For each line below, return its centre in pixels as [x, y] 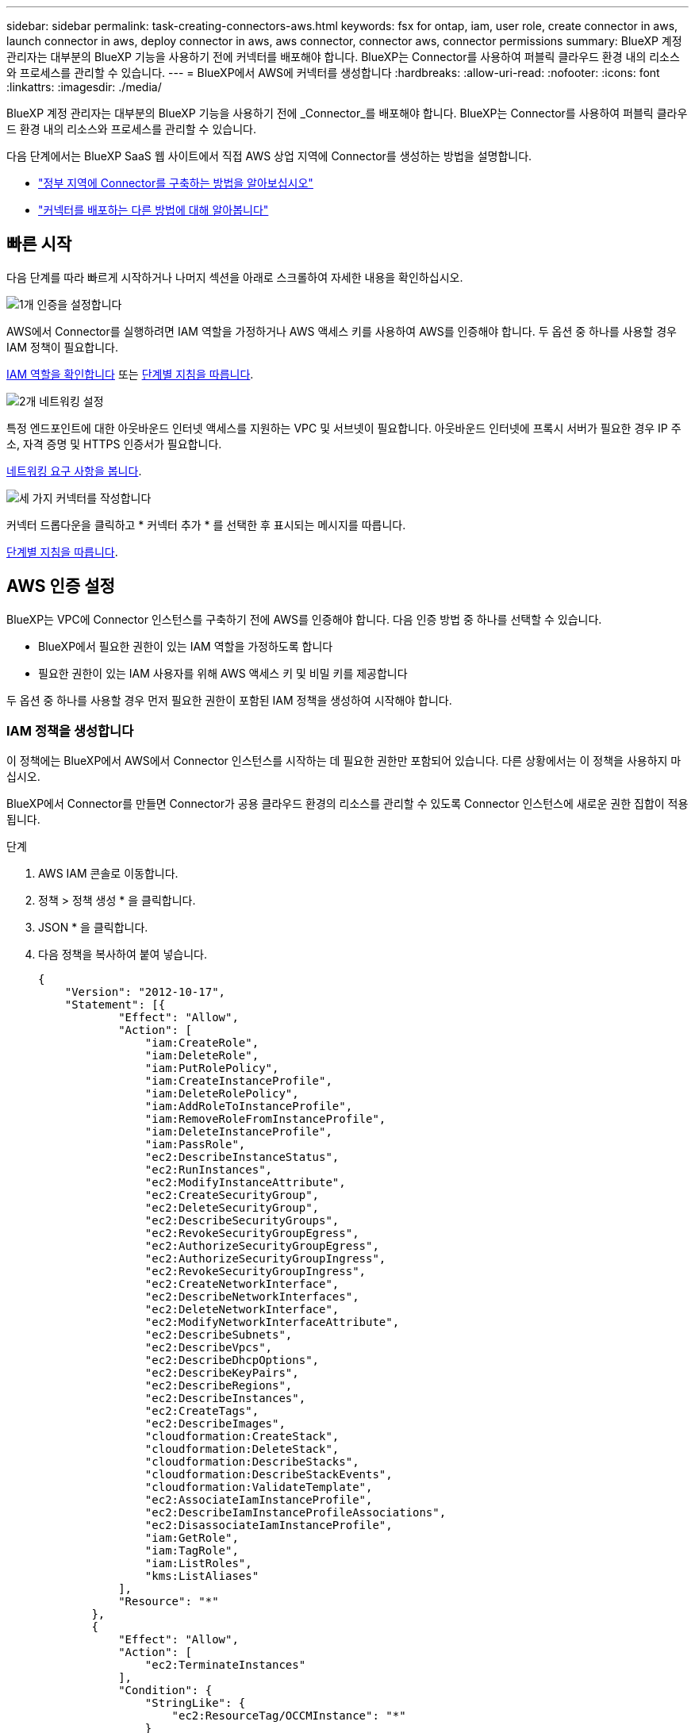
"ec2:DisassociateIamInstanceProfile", [269, 1526]
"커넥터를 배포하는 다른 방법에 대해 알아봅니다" [154, 210]
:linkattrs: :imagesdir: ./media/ [84, 87]
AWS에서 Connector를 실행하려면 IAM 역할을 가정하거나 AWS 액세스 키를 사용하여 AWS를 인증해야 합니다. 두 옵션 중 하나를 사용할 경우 [342, 331]
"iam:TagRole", [192, 1551]
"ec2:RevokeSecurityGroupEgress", [252, 1233]
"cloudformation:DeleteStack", [242, 1449]
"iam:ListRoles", [198, 1564]
